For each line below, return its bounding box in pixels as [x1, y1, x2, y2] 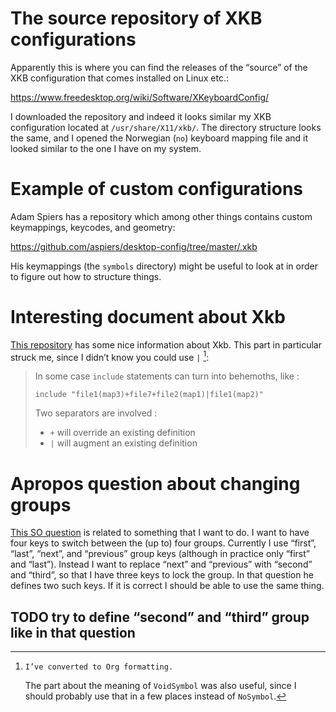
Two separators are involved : [34, 407, 158, 419]
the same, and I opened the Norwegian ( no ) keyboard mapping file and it [10, 132, 309, 144]
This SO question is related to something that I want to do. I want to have [10, 527, 310, 539]
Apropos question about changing [10, 472, 301, 495]
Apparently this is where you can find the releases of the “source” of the [10, 61, 308, 73]
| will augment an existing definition [49, 437, 198, 449]
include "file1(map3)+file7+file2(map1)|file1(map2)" [34, 390, 264, 400]
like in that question [10, 624, 136, 641]
